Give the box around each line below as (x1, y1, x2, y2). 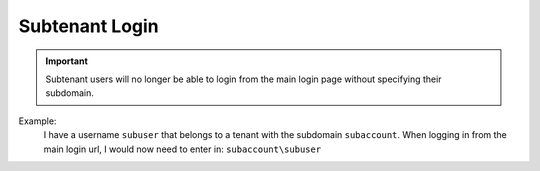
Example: (18, 115, 57, 127)
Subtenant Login (18, 15, 159, 37)
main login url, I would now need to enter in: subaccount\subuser (43, 143, 322, 155)
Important (45, 55, 89, 67)
